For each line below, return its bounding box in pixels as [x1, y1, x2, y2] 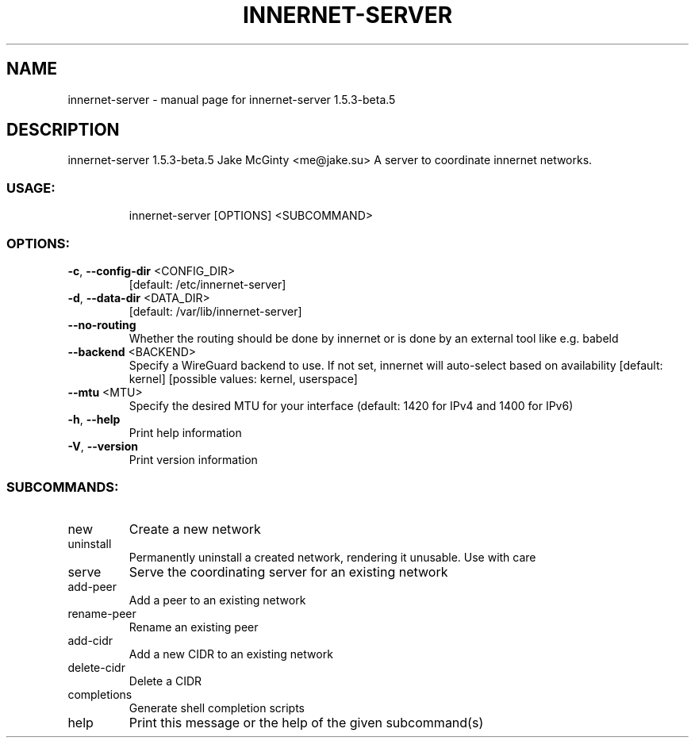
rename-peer [67, 606, 136, 620]
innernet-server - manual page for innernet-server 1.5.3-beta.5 [67, 92, 396, 106]
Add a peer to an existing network [129, 593, 306, 607]
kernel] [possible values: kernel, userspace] [129, 371, 358, 385]
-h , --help [67, 412, 121, 426]
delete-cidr [67, 660, 125, 674]
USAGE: [6, 179, 56, 196]
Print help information [129, 425, 242, 439]
